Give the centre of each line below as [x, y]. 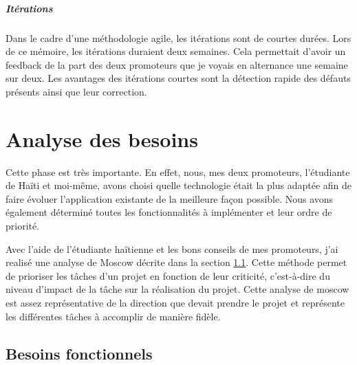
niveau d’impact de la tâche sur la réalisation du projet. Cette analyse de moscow [177, 289]
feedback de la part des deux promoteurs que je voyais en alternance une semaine [177, 64]
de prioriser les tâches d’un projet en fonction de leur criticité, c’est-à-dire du [168, 275]
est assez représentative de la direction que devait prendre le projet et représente [175, 302]
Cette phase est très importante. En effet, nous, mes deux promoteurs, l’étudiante [178, 172]
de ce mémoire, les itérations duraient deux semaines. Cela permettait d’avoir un [176, 51]
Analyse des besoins [102, 139]
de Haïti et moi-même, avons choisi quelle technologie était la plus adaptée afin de [179, 185]
